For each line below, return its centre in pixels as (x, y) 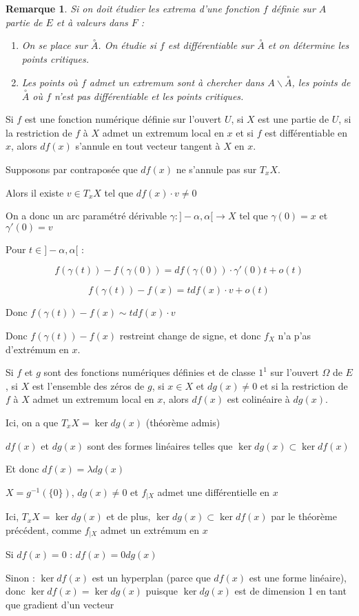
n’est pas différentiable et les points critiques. (149, 96)
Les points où (50, 82)
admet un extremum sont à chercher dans (177, 82)
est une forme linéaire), (298, 577)
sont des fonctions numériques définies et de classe (150, 372)
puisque (162, 591)
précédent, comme (44, 529)
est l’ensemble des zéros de (88, 385)
